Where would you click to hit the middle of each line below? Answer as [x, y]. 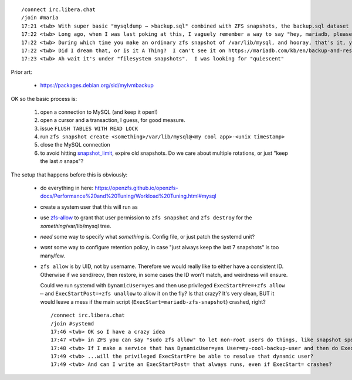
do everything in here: [67, 188]
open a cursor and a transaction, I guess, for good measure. [113, 120]
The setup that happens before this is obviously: [69, 174]
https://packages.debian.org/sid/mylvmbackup [97, 86]
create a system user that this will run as [89, 207]
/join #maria [40, 18]
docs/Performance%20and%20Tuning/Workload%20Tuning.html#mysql [128, 196]
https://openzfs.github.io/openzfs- [136, 188]
